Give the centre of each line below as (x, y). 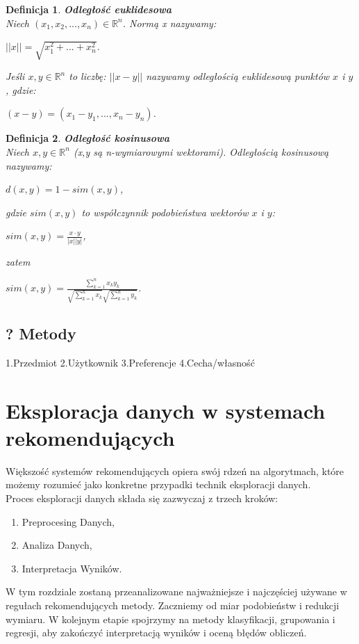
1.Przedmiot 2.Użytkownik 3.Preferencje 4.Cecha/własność (130, 362)
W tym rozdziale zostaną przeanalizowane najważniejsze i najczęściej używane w (176, 591)
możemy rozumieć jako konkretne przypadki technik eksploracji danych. (158, 484)
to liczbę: (87, 76)
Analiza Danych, (57, 545)
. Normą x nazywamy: (169, 23)
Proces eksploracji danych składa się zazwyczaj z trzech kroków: (142, 498)
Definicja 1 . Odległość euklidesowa (89, 9)
